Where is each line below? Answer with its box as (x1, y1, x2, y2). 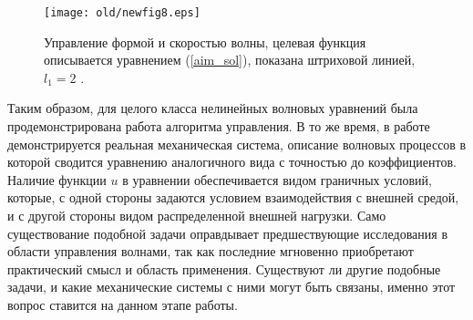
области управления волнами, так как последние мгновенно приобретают (7, 242, 414, 261)
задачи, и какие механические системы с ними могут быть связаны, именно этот (7, 277, 456, 296)
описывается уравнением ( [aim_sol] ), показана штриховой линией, (44, 50, 416, 69)
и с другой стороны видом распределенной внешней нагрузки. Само (7, 206, 386, 224)
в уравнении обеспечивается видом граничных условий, (122, 170, 432, 189)
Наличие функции (7, 170, 107, 189)
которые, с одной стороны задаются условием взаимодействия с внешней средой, (7, 188, 459, 207)
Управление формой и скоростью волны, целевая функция (44, 32, 366, 51)
